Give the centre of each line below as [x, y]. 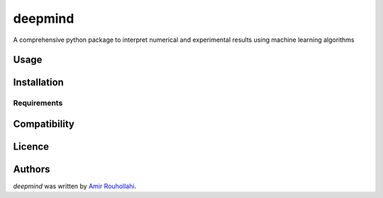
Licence [31, 147]
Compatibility [44, 124]
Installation [38, 83]
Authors [32, 169]
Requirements [38, 103]
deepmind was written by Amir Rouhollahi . [75, 186]
